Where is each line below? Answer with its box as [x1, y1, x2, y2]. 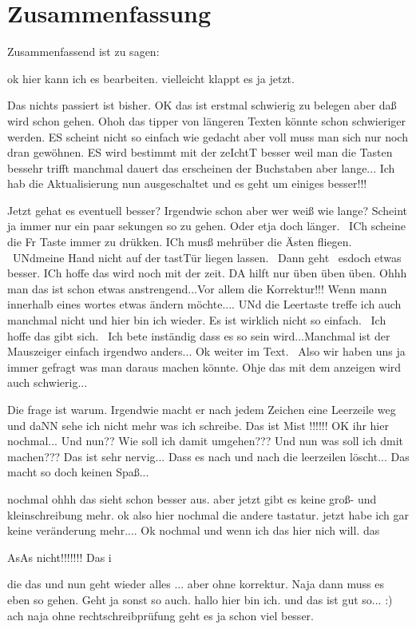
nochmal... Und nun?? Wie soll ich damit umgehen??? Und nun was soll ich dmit [7, 432, 404, 449]
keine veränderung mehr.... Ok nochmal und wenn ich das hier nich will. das [7, 522, 380, 539]
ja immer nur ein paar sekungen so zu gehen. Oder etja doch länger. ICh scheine [7, 217, 406, 234]
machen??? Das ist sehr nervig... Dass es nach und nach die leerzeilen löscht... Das [7, 448, 410, 464]
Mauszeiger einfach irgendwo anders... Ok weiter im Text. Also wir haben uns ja [7, 343, 406, 360]
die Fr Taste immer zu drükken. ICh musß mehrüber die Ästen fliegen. [7, 233, 352, 250]
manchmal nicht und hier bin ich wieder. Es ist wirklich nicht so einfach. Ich [7, 312, 386, 328]
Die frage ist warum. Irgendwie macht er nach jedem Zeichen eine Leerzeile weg [7, 401, 396, 417]
